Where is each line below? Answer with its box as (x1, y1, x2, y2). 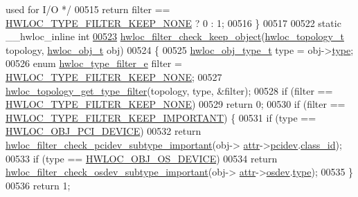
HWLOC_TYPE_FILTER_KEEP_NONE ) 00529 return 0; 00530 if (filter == (6, 97, 346, 111)
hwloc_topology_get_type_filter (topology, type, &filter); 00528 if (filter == (6, 83, 333, 97)
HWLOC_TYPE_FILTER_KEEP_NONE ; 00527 (6, 69, 222, 84)
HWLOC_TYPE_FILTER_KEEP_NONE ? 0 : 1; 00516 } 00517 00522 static (6, 15, 341, 30)
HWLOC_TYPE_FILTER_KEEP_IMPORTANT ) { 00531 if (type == (6, 110, 316, 124)
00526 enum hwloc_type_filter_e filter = (6, 56, 182, 71)
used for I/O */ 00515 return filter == (6, 2, 170, 16)
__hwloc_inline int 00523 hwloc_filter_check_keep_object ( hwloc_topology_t (6, 29, 344, 44)
